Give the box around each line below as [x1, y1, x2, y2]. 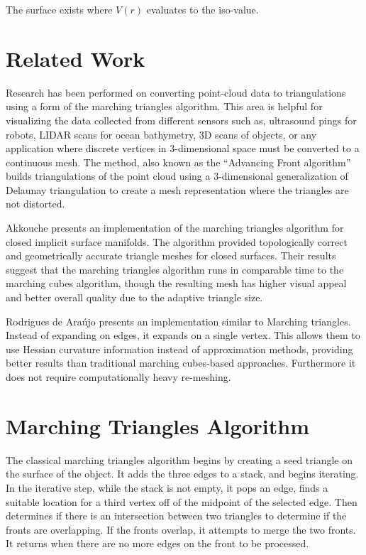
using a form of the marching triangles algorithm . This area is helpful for [6, 99, 323, 114]
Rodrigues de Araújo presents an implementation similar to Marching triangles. [6, 313, 351, 328]
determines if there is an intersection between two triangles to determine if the [6, 508, 347, 523]
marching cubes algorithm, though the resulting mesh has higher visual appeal [6, 276, 347, 291]
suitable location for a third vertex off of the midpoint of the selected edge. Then [6, 494, 357, 509]
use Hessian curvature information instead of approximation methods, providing [6, 341, 353, 356]
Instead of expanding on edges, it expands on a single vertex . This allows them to [6, 328, 360, 343]
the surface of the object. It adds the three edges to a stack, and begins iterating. [6, 466, 359, 481]
